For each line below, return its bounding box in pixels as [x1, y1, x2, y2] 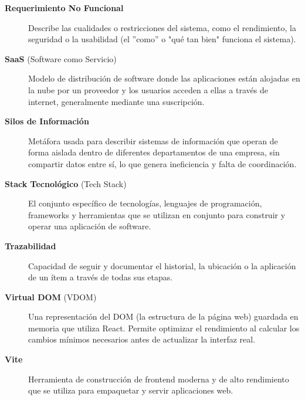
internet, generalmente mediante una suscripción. [28, 95, 205, 107]
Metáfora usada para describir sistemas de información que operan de [28, 134, 278, 147]
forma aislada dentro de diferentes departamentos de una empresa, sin [28, 146, 280, 158]
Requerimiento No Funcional [5, 2, 124, 13]
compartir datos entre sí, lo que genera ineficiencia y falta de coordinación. [28, 157, 297, 170]
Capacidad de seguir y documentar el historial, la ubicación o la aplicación [28, 259, 296, 272]
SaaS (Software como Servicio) [5, 52, 117, 65]
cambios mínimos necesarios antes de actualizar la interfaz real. [28, 333, 256, 345]
